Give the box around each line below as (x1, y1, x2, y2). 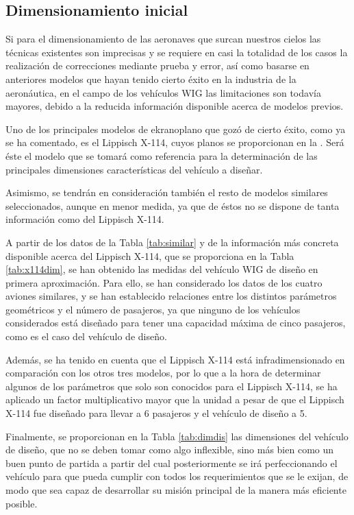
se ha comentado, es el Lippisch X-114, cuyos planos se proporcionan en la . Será (5, 135, 344, 149)
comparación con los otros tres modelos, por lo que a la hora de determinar (5, 366, 321, 380)
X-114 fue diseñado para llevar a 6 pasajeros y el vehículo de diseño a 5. (5, 406, 307, 420)
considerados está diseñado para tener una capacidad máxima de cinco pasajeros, (5, 315, 346, 330)
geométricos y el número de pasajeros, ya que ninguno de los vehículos (5, 302, 301, 316)
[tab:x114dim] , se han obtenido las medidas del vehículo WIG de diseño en (5, 262, 318, 276)
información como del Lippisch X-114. (5, 212, 164, 226)
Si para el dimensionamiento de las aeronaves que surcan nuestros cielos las (5, 32, 321, 46)
